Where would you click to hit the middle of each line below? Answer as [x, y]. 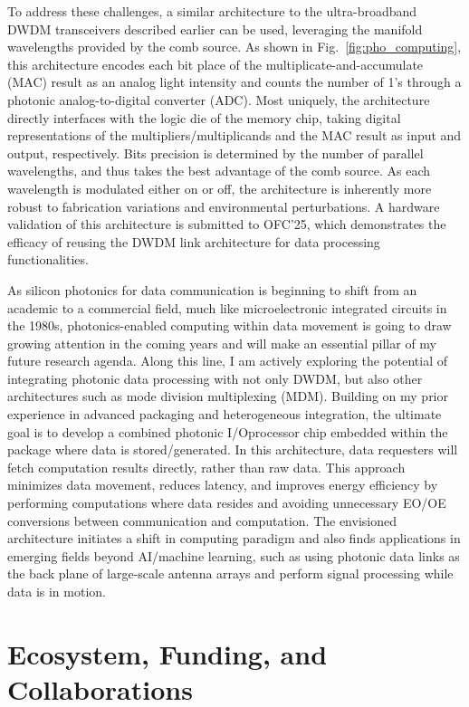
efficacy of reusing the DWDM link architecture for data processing [194, 241]
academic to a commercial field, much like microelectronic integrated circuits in [227, 307]
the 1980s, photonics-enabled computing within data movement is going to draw [230, 325]
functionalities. [48, 259]
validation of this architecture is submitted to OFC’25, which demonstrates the [227, 224]
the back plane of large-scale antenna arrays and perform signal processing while [230, 573]
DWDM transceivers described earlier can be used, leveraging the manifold [215, 29]
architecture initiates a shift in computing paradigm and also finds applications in [234, 538]
